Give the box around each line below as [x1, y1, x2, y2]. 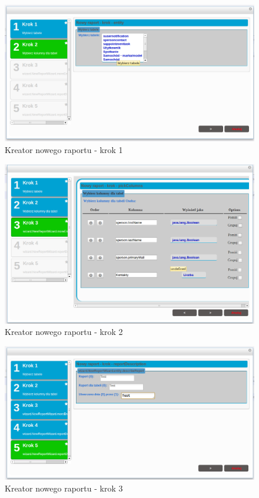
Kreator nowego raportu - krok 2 [5, 326, 123, 338]
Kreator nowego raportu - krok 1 [5, 143, 123, 155]
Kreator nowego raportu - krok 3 [5, 482, 123, 494]
